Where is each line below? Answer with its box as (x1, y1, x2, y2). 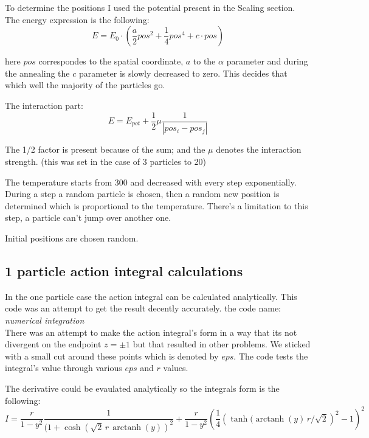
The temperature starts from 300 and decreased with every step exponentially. (5, 175, 297, 188)
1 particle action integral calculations (5, 262, 243, 280)
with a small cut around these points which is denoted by (5, 349, 219, 362)
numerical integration (5, 314, 84, 327)
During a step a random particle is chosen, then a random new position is (5, 187, 280, 200)
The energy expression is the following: (5, 13, 150, 26)
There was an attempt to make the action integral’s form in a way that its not (5, 325, 297, 338)
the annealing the (5, 66, 70, 79)
